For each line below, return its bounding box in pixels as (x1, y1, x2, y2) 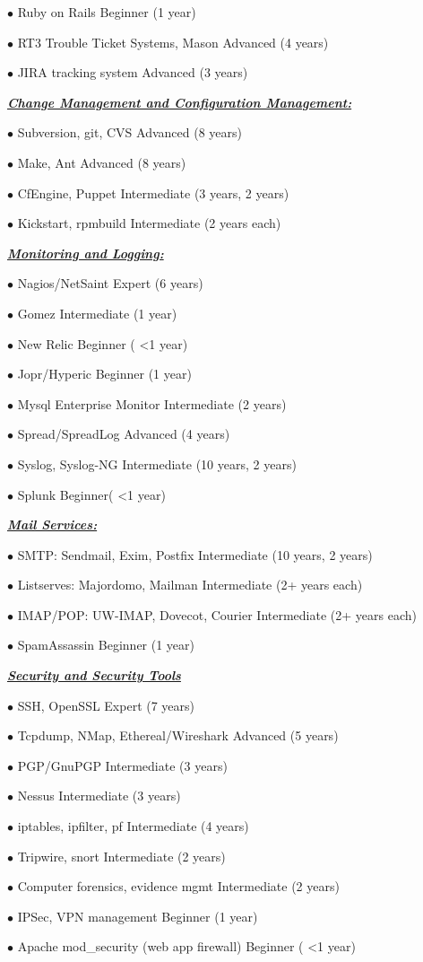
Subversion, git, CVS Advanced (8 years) (17, 123, 242, 142)
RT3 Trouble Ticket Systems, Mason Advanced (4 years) (17, 32, 329, 51)
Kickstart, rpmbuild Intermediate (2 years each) (17, 214, 281, 232)
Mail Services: (7, 515, 98, 534)
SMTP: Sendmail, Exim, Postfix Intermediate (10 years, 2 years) (17, 545, 373, 564)
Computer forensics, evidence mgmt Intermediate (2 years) (17, 877, 340, 896)
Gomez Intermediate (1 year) (17, 303, 177, 322)
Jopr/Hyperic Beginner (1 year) (17, 364, 192, 383)
